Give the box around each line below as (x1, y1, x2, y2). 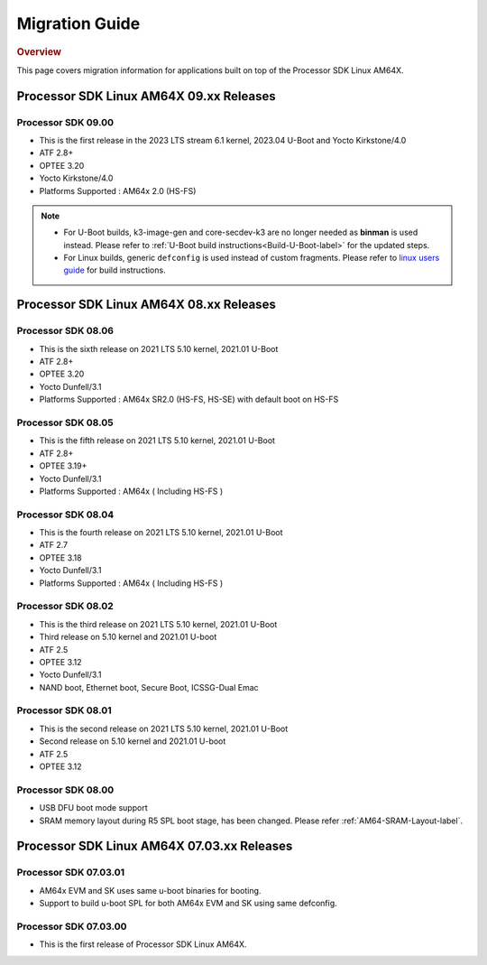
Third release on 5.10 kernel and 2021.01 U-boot (39, 632, 217, 643)
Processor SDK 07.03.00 (16, 920, 127, 933)
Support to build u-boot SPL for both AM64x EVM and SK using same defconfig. (39, 898, 337, 909)
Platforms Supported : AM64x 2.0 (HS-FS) (39, 185, 197, 196)
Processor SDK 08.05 (16, 416, 114, 429)
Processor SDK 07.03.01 (16, 867, 125, 879)
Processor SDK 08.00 (16, 784, 115, 796)
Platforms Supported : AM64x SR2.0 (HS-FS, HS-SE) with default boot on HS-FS (39, 394, 339, 405)
